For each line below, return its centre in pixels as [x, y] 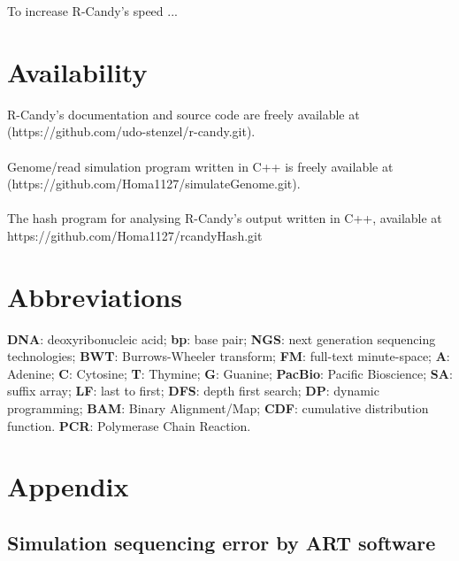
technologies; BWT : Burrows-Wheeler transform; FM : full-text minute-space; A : [229, 356]
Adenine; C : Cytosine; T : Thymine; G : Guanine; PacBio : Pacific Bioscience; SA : [230, 373]
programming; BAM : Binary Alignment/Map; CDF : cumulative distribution [218, 407]
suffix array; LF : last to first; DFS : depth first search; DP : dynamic [193, 391]
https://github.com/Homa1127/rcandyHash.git [135, 235]
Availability [77, 71]
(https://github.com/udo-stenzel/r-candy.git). [131, 131]
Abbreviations [95, 296]
